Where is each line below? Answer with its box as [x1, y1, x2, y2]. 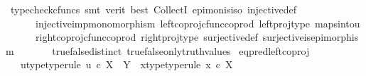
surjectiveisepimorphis [262, 30, 359, 44]
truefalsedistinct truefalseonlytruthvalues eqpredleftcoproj [52, 43, 310, 58]
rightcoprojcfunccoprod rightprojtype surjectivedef [35, 30, 258, 44]
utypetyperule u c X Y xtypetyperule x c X [20, 57, 233, 72]
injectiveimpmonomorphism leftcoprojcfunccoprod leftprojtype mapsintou [35, 15, 360, 30]
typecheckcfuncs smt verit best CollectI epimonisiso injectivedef [10, 2, 297, 16]
